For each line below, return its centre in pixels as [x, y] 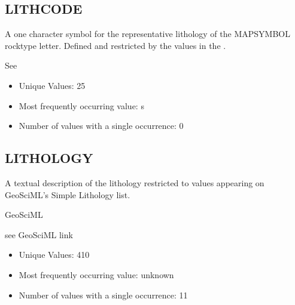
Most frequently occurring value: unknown [96, 274]
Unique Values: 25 [52, 85]
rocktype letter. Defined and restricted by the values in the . [115, 45]
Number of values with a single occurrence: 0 [101, 126]
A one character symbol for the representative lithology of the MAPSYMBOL [147, 34]
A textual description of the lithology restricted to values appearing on [135, 182]
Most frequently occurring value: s [81, 105]
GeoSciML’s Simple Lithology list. [68, 194]
